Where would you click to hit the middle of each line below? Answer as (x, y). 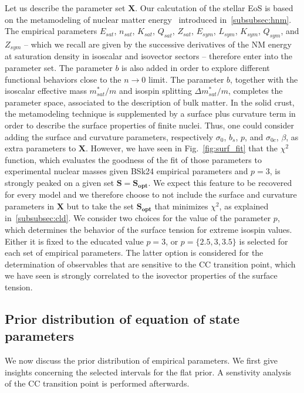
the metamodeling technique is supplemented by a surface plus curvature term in (150, 114)
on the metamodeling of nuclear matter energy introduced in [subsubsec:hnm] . (148, 19)
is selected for (264, 241)
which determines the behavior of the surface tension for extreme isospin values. (148, 230)
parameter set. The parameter (59, 68)
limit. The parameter (186, 79)
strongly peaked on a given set (60, 182)
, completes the (255, 91)
